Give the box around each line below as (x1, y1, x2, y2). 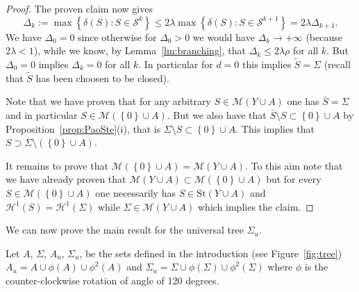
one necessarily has (95, 185, 176, 200)
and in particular (6, 108, 78, 122)
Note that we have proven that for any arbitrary (6, 94, 211, 108)
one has (287, 94, 319, 108)
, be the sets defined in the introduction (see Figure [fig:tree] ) (79, 245, 342, 260)
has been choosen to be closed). (35, 70, 169, 85)
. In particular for (138, 57, 213, 71)
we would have (192, 29, 255, 44)
